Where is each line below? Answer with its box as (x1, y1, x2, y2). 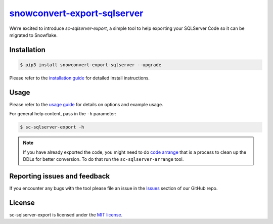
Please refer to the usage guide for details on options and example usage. (9, 101, 164, 107)
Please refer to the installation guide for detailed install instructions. (9, 75, 150, 81)
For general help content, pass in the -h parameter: (9, 111, 117, 117)
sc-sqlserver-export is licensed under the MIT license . (9, 211, 123, 217)
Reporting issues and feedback (9, 172, 110, 181)
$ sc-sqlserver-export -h (20, 124, 84, 130)
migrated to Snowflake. (9, 32, 58, 38)
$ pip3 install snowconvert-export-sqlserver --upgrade (20, 62, 162, 68)
